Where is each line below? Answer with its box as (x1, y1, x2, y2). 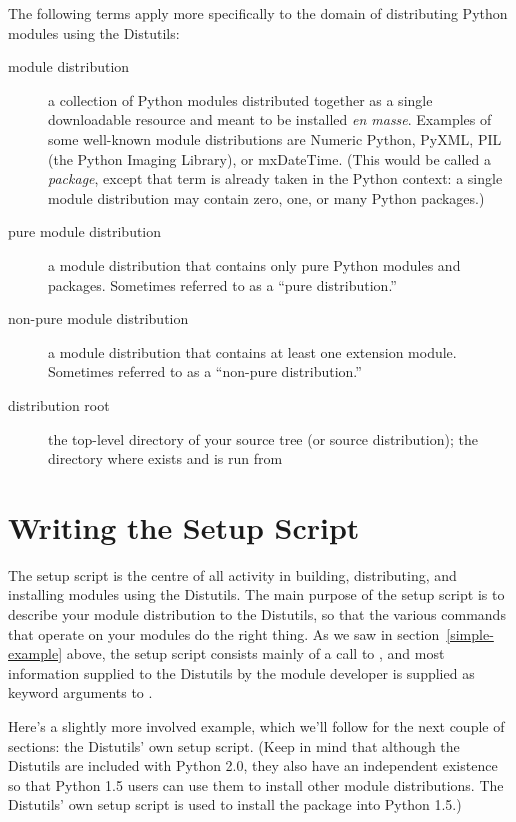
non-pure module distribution (8, 308, 189, 329)
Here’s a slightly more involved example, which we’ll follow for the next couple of (8, 715, 505, 736)
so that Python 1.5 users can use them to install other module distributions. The (8, 774, 504, 795)
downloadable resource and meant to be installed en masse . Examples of (48, 109, 492, 130)
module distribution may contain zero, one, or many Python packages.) (48, 187, 485, 208)
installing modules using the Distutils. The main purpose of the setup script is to (8, 584, 505, 605)
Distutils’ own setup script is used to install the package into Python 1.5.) (8, 794, 462, 815)
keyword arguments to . (8, 682, 153, 703)
